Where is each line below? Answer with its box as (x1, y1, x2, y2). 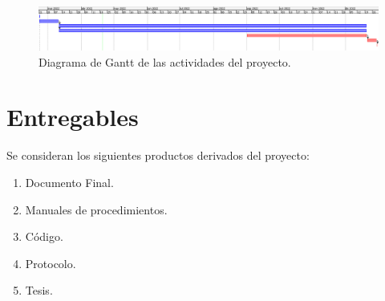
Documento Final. (25, 173, 114, 190)
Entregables (6, 100, 139, 133)
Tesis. (25, 282, 53, 299)
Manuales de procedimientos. (25, 201, 168, 218)
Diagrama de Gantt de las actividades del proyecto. (38, 53, 291, 70)
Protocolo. (25, 254, 76, 271)
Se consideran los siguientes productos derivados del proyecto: (6, 147, 310, 164)
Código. (25, 228, 63, 245)
